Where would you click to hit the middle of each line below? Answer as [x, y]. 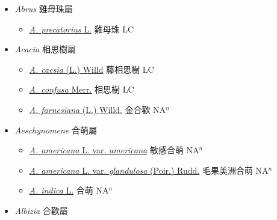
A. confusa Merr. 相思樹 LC [82, 89]
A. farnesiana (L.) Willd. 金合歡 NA [98, 109]
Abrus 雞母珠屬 [44, 8]
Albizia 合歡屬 [41, 210]
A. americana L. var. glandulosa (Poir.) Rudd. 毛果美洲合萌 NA [149, 170]
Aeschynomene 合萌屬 [56, 130]
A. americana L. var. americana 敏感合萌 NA [114, 150]
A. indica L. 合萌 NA [69, 190]
